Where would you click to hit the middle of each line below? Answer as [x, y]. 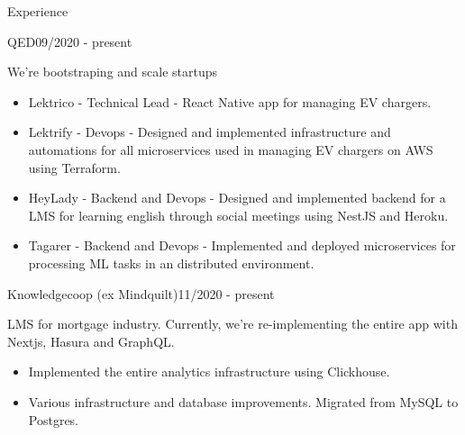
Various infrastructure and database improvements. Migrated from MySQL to [243, 401]
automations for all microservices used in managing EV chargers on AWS [231, 149]
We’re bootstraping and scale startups [113, 72]
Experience [38, 11]
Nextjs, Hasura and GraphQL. [91, 341]
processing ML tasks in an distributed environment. [171, 263]
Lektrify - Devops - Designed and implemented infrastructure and [210, 132]
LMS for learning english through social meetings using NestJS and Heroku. [238, 215]
